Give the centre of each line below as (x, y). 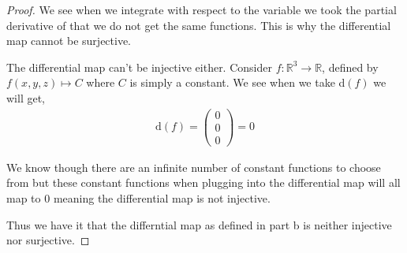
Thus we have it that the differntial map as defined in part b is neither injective (199, 224)
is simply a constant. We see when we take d (237, 82)
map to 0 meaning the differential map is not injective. (138, 197)
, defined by (350, 67)
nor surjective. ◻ (48, 240)
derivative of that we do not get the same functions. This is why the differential (199, 25)
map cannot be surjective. (69, 41)
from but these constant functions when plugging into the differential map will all (203, 182)
